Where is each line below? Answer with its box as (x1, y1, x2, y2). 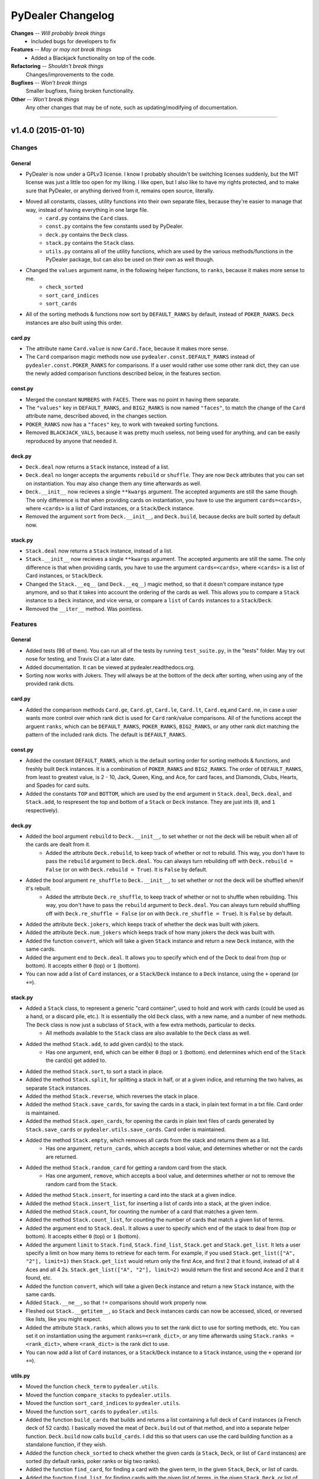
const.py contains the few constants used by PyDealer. (45, 222, 184, 230)
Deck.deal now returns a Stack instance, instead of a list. (25, 463, 170, 470)
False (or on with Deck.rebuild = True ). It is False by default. (45, 866, 208, 873)
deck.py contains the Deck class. (45, 231, 129, 238)
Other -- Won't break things (11, 95, 80, 103)
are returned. (45, 1153, 78, 1160)
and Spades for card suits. (25, 782, 90, 789)
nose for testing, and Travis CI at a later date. (25, 655, 135, 663)
